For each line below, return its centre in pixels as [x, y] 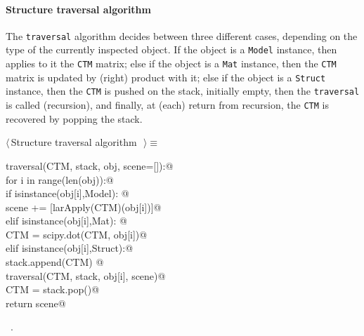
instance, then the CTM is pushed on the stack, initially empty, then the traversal [183, 91]
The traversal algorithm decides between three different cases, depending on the [182, 35]
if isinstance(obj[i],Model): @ [67, 193]
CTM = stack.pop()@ [53, 289]
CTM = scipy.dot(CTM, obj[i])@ [77, 234]
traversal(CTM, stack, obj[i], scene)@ [86, 275]
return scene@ [36, 303]
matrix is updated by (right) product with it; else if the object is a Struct [166, 77]
